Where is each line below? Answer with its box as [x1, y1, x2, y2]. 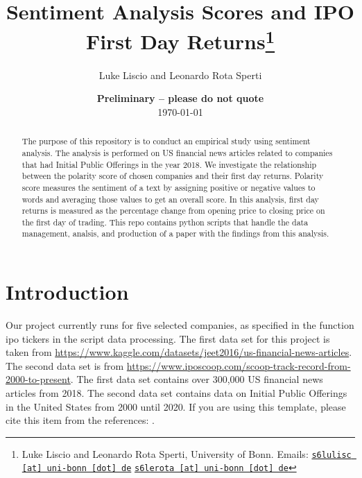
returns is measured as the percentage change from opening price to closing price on [21, 205, 325, 216]
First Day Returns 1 [85, 24, 275, 56]
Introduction [6, 278, 129, 306]
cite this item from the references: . [6, 413, 155, 427]
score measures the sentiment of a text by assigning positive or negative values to [21, 181, 316, 193]
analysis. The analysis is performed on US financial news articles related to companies [21, 146, 333, 158]
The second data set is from [6, 358, 124, 373]
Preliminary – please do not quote [96, 91, 264, 105]
